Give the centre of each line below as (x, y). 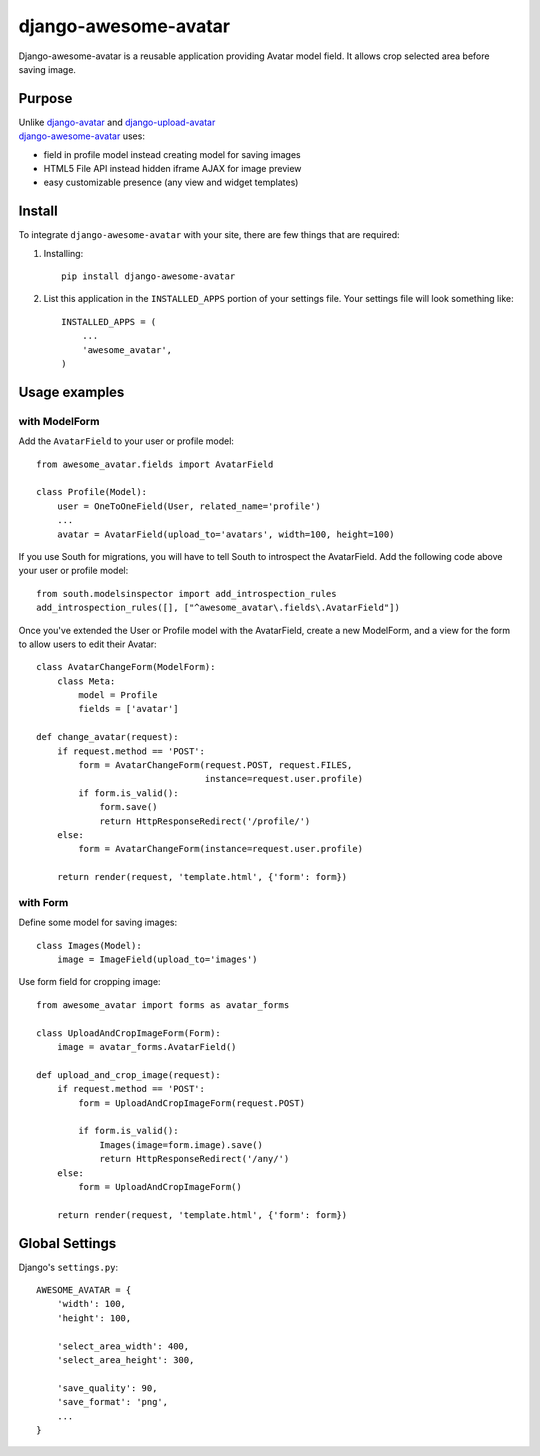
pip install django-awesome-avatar (148, 276)
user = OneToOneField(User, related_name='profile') (189, 506)
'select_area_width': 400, (123, 1346)
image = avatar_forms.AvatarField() (146, 1047)
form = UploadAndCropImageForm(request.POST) (191, 1103)
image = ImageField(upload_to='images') (157, 959)
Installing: (63, 253)
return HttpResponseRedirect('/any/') (194, 1159)
